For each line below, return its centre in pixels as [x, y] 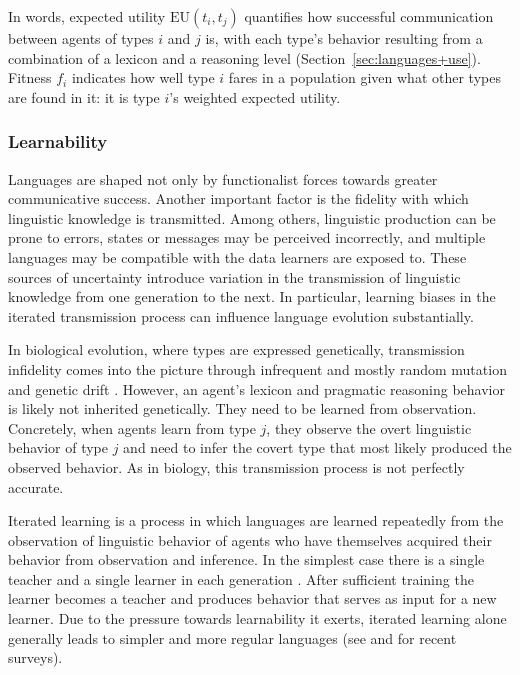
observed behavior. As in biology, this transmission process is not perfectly [236, 466]
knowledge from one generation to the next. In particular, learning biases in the [252, 296]
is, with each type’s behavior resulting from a [344, 38]
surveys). [35, 657]
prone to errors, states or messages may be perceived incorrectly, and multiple [247, 237]
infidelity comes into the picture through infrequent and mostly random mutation [257, 368]
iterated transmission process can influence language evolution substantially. [241, 315]
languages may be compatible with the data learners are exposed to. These [237, 256]
